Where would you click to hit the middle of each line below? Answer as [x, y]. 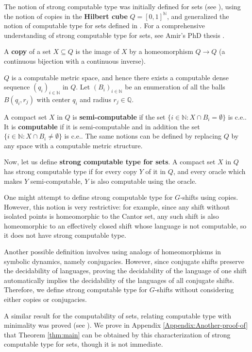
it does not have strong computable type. [65, 235]
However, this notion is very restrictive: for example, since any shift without [117, 206]
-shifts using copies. [209, 197]
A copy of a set [27, 51]
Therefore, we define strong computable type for [76, 290]
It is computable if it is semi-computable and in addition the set [102, 126]
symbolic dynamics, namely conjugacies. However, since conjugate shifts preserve [124, 261]
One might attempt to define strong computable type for [88, 197]
